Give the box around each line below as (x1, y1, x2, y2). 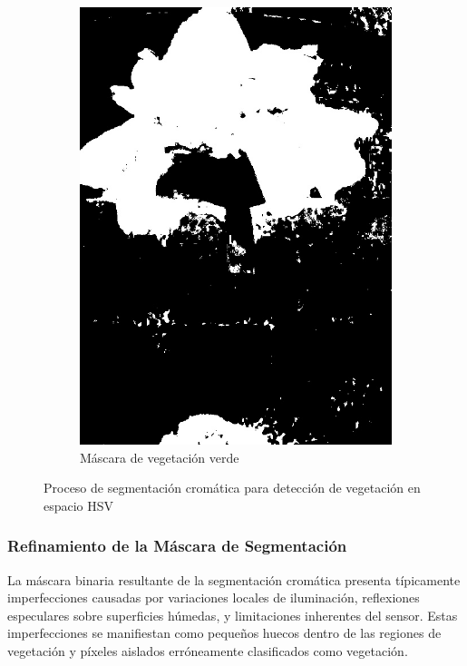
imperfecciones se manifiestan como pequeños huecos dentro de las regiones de (7, 623, 442, 642)
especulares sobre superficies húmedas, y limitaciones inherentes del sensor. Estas (7, 605, 458, 624)
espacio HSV (44, 495, 114, 514)
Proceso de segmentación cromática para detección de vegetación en (44, 478, 421, 497)
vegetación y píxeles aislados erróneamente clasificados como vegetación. (7, 642, 408, 661)
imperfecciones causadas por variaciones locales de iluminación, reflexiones (7, 588, 420, 607)
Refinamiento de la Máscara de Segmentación (7, 534, 347, 557)
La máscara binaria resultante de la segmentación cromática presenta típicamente (7, 570, 461, 589)
